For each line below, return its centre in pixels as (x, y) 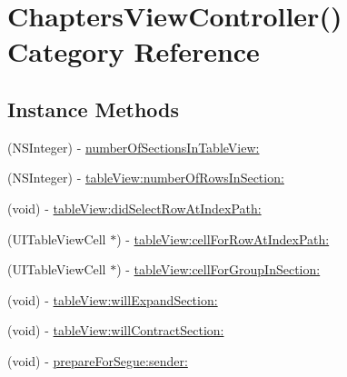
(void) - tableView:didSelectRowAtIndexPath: (134, 208)
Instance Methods (93, 109)
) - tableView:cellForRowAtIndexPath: (223, 238)
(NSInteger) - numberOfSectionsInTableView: (134, 147)
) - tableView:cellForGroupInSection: (218, 269)
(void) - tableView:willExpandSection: (113, 299)
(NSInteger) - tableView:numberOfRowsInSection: (146, 178)
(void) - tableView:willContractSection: (116, 330)
